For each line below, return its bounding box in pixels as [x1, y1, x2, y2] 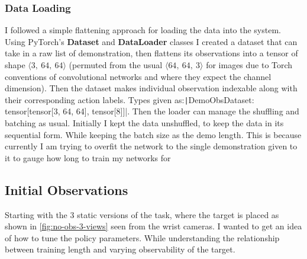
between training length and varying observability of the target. [5, 243, 235, 255]
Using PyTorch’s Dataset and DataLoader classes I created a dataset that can [5, 35, 298, 47]
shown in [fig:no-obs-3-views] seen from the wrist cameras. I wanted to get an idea [5, 220, 302, 232]
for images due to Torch [206, 59, 293, 71]
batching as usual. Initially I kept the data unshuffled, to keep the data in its [5, 117, 284, 129]
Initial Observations [5, 180, 128, 199]
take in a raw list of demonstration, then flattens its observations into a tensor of [5, 47, 298, 59]
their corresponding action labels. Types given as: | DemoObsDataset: [5, 93, 254, 105]
